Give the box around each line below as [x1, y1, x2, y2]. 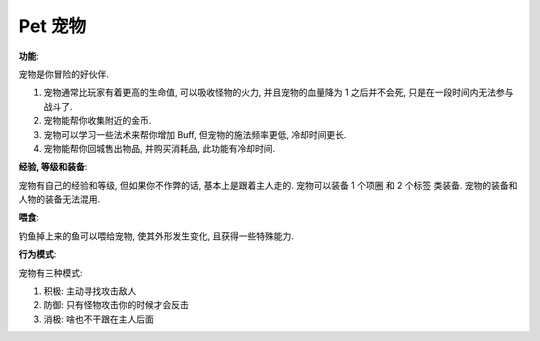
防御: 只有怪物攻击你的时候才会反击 [43, 299, 189, 311]
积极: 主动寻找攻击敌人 [43, 285, 137, 297]
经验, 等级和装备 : [18, 161, 88, 173]
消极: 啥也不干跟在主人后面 [43, 313, 154, 325]
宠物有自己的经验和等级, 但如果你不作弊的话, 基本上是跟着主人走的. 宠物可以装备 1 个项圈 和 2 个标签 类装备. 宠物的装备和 [18, 179, 518, 191]
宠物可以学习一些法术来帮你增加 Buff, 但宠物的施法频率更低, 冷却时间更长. [43, 128, 347, 140]
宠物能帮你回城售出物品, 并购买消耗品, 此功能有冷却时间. [43, 142, 275, 154]
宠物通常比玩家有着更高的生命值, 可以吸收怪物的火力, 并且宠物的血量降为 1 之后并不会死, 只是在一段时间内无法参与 [43, 86, 514, 99]
